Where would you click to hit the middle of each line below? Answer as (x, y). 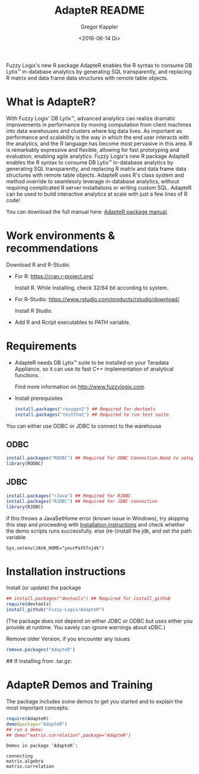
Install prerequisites (39, 398)
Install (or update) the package (44, 588)
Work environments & (61, 236)
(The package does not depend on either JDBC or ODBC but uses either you (99, 621)
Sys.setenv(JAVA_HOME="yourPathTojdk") (55, 548)
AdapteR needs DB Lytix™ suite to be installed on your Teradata (92, 362)
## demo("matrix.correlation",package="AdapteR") (69, 735)
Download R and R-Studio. (38, 265)
